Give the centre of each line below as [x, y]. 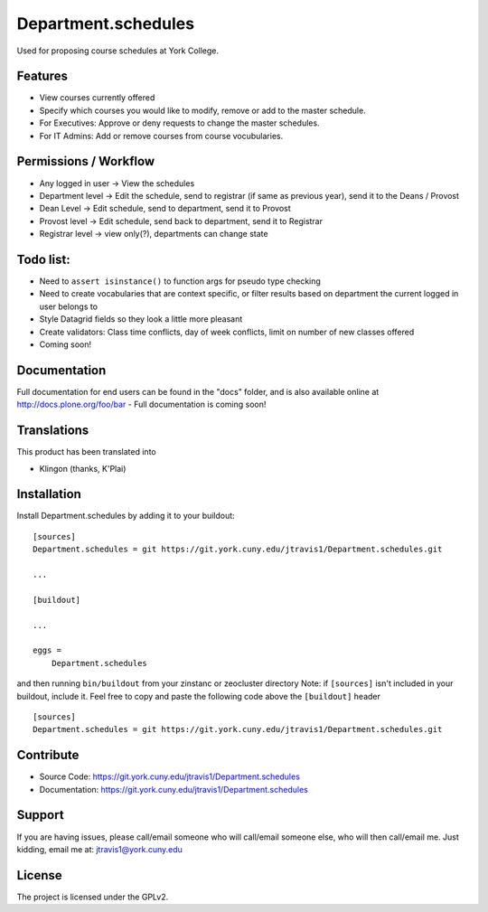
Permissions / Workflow [86, 161]
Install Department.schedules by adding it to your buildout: [126, 516]
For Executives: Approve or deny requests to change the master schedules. [179, 123]
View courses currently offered [97, 98]
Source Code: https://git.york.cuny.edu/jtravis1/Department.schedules [169, 776]
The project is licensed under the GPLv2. [93, 897]
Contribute [48, 755]
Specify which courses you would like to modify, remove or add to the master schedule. [202, 110]
